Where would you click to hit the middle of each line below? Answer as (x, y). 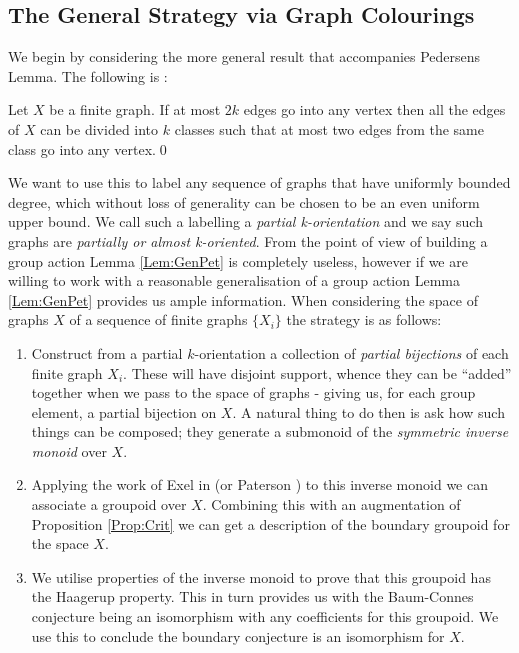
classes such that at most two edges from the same (329, 128)
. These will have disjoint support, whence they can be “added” (317, 372)
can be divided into (99, 128)
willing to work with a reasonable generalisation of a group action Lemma (234, 280)
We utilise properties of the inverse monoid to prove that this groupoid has (261, 576)
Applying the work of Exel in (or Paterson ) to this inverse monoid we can (259, 484)
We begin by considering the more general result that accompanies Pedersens (244, 56)
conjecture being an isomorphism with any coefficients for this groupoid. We (265, 616)
